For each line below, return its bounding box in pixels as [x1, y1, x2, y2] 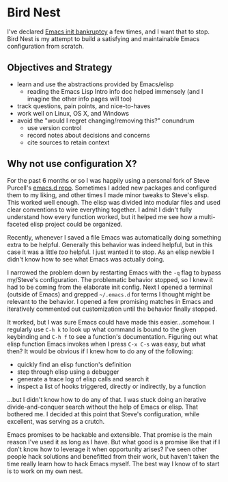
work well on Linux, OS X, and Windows [16, 109, 130, 117]
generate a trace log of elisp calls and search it [16, 375, 149, 383]
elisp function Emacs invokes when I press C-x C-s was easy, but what [7, 340, 206, 348]
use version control [27, 123, 82, 131]
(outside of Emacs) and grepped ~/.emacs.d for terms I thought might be [7, 290, 211, 299]
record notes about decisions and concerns [27, 131, 150, 139]
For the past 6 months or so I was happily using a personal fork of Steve [7, 176, 210, 184]
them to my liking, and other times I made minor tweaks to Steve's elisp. [7, 190, 210, 199]
